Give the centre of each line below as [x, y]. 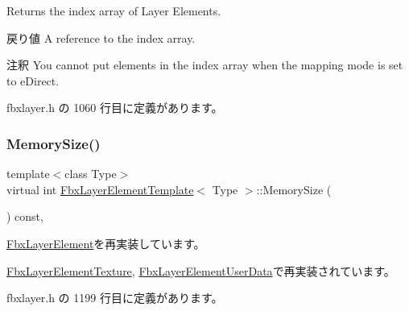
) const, [25, 216]
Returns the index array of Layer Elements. [114, 10]
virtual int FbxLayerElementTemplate [100, 189]
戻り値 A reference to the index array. [101, 37]
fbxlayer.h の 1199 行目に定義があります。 [115, 298]
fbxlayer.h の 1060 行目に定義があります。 [115, 108]
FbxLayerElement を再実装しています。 [106, 243]
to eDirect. [33, 80]
